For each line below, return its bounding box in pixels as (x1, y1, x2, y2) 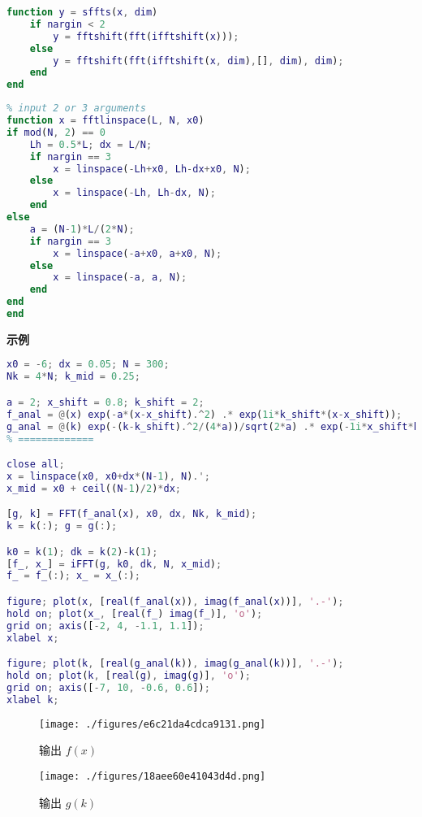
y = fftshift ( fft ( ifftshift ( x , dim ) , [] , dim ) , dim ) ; (53, 54, 344, 67)
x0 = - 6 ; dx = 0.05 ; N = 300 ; (6, 359, 170, 371)
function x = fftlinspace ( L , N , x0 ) (6, 115, 205, 126)
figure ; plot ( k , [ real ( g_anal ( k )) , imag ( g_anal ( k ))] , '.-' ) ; (6, 658, 344, 670)
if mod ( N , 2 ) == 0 (6, 126, 105, 138)
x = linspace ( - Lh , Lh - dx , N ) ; (53, 187, 216, 199)
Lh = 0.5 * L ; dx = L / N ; (29, 138, 153, 150)
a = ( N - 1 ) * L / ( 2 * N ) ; (29, 223, 135, 235)
